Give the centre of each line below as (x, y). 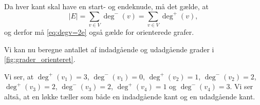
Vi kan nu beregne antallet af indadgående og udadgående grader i (109, 49)
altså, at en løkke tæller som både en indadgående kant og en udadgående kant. (130, 96)
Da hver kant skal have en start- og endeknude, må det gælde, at (106, 6)
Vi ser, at (19, 76)
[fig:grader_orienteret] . (40, 59)
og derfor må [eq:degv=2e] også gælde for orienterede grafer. (99, 31)
